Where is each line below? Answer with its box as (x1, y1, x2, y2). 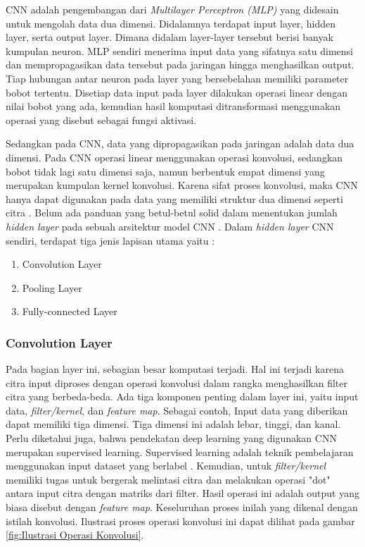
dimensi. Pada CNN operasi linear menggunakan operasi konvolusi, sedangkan (6, 149, 343, 164)
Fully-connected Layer (22, 304, 117, 319)
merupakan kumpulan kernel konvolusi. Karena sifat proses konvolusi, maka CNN (6, 178, 358, 192)
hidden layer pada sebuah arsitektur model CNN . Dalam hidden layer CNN (6, 219, 334, 233)
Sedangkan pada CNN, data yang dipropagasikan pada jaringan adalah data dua (6, 136, 354, 151)
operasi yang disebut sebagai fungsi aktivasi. (6, 112, 197, 127)
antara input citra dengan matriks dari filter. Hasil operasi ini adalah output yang (6, 486, 359, 500)
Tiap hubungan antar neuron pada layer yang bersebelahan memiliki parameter (6, 70, 349, 85)
